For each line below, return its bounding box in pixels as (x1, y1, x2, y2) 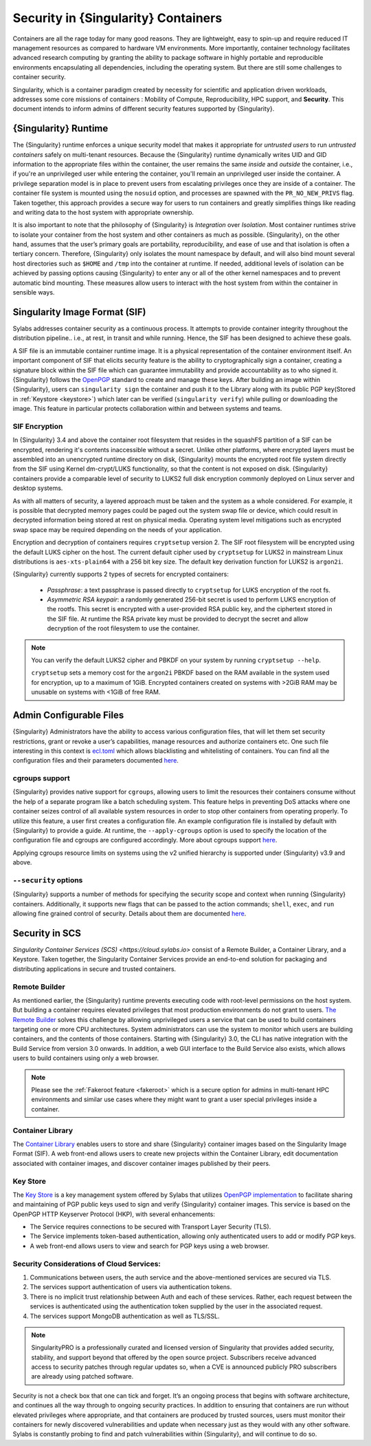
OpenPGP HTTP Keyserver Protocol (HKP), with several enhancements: (12, 1210, 216, 1218)
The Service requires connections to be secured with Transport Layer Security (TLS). (30, 1222, 271, 1231)
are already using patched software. (31, 1372, 134, 1381)
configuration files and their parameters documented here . (12, 756, 179, 765)
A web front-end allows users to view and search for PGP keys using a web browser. (30, 1242, 269, 1250)
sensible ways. (12, 288, 55, 297)
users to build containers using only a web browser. (12, 1054, 159, 1063)
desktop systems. (12, 484, 63, 492)
